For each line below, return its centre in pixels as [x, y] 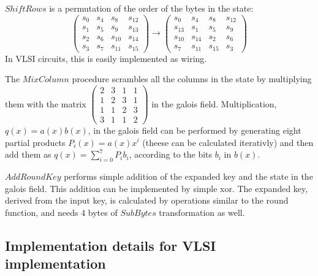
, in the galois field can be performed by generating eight [195, 130]
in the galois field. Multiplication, [214, 103]
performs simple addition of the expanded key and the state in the [188, 176]
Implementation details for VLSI [111, 245]
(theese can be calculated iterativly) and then [228, 142]
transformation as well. [202, 212]
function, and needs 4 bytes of [61, 212]
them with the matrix [46, 103]
